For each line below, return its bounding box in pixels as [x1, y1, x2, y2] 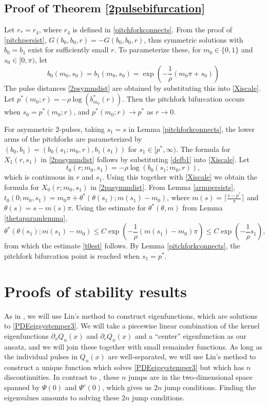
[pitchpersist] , [4, 34, 47, 45]
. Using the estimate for [71, 202, 146, 213]
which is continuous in [4, 171, 74, 182]
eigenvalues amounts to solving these [4, 392, 120, 402]
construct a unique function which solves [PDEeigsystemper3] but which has [4, 361, 244, 372]
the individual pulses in [4, 351, 78, 362]
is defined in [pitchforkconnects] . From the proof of [72, 24, 232, 35]
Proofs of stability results [4, 280, 187, 301]
